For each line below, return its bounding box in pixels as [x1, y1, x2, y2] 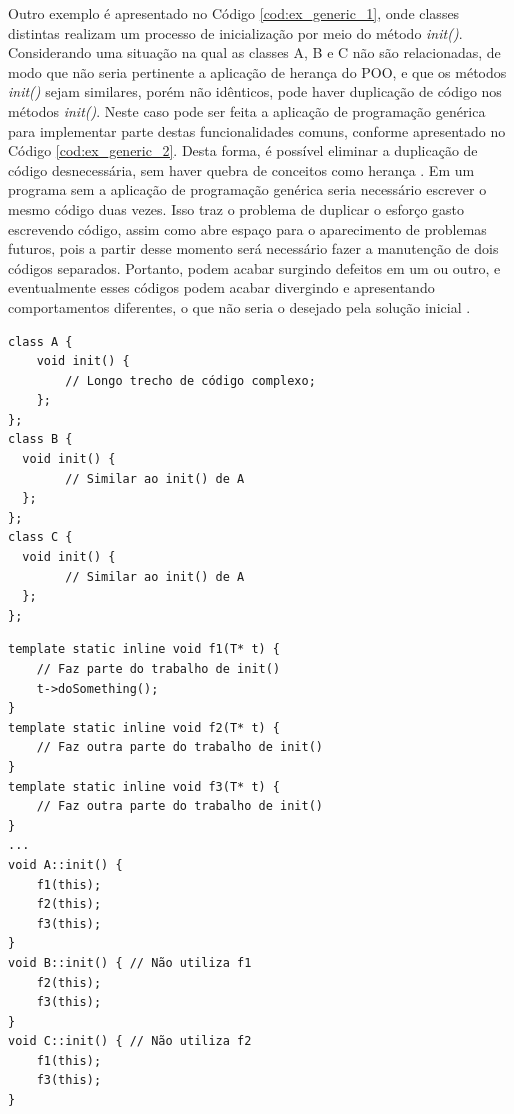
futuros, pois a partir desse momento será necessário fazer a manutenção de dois [8, 238, 499, 259]
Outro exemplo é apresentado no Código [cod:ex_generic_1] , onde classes [8, 3, 460, 23]
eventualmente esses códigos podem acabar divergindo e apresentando [8, 277, 435, 298]
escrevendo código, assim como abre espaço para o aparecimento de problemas [8, 218, 487, 239]
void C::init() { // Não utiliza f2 [8, 1034, 252, 1049]
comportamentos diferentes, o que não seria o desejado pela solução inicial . [8, 296, 471, 317]
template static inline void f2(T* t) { [8, 720, 281, 735]
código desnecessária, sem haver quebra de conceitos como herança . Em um [8, 159, 475, 180]
